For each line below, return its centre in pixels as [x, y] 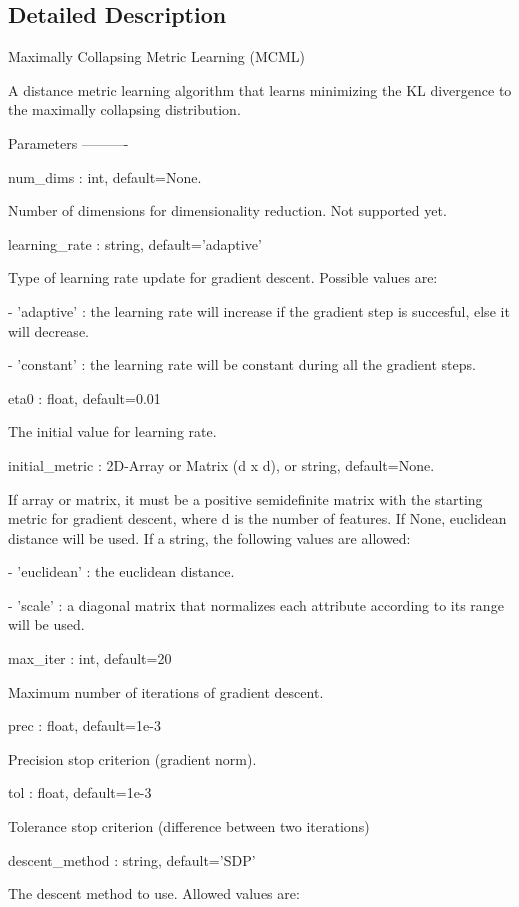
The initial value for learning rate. [112, 431]
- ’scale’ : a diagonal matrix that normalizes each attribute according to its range [256, 604]
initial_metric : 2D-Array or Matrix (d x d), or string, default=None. [221, 464]
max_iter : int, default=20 [90, 658]
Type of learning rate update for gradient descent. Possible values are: [223, 277]
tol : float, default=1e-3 [80, 792]
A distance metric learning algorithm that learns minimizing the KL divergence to [260, 89]
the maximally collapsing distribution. [124, 109]
